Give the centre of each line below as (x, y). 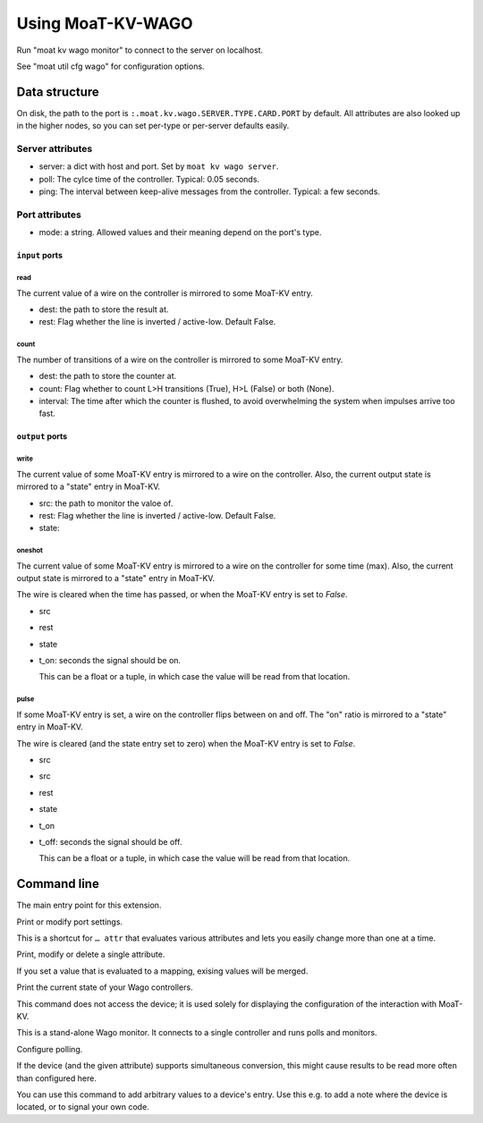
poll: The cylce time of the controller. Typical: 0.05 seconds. (149, 179)
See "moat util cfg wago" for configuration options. (110, 66)
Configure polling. (50, 1049)
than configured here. (57, 1078)
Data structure (58, 92)
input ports (39, 256)
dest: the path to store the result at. (104, 309)
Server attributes (55, 149)
